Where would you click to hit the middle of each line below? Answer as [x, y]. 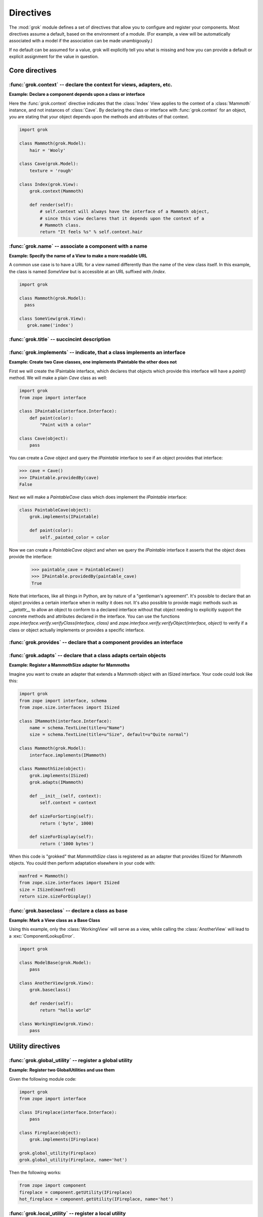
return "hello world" [66, 1010]
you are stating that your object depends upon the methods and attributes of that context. [99, 117]
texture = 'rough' [51, 171]
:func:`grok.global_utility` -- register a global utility [71, 1060]
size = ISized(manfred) [48, 889]
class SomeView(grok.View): [53, 318]
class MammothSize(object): [53, 769]
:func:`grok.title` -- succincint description [60, 339]
